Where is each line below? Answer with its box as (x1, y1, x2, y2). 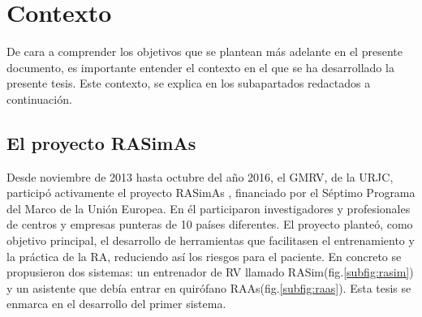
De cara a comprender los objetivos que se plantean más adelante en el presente (6, 43, 403, 60)
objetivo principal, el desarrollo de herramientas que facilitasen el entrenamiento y (6, 232, 415, 249)
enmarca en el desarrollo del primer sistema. (6, 295, 226, 312)
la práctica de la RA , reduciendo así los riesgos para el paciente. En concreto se (6, 247, 402, 264)
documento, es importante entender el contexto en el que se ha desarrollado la (6, 58, 394, 75)
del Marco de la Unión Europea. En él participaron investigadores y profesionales (6, 199, 411, 216)
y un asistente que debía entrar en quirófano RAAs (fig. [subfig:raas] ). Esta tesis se (6, 279, 411, 296)
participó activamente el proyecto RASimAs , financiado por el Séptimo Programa (6, 184, 416, 201)
